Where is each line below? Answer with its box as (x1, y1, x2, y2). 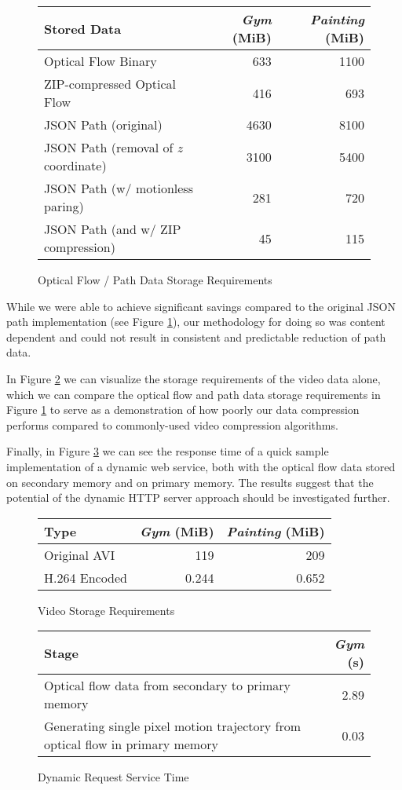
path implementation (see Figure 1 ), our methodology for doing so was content (6, 313, 386, 330)
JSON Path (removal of (44, 138, 174, 156)
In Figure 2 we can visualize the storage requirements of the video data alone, (6, 370, 381, 386)
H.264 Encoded (44, 568, 128, 587)
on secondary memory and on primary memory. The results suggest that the (6, 474, 374, 490)
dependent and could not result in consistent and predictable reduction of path (6, 328, 386, 345)
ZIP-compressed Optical (44, 75, 176, 93)
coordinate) (44, 156, 107, 174)
